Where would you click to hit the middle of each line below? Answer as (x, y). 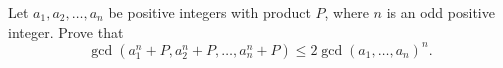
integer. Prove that (66, 31)
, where (346, 12)
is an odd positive (440, 12)
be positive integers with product (209, 12)
